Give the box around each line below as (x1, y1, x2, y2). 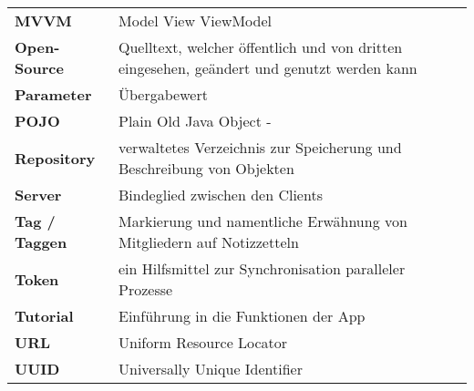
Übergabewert (118, 84, 208, 105)
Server (15, 184, 62, 205)
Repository (15, 147, 96, 169)
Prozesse (118, 279, 173, 300)
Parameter (15, 84, 92, 105)
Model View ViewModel (118, 10, 273, 31)
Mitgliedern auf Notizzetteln (118, 232, 299, 252)
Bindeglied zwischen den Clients (118, 184, 323, 205)
